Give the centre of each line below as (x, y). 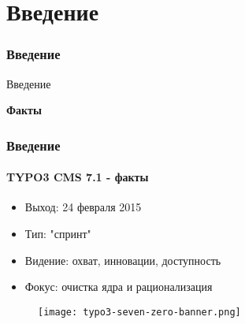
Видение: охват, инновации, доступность (123, 260)
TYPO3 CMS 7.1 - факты (78, 177)
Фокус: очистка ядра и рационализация (119, 287)
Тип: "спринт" (58, 234)
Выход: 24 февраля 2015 (83, 207)
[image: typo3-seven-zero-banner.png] (139, 312)
